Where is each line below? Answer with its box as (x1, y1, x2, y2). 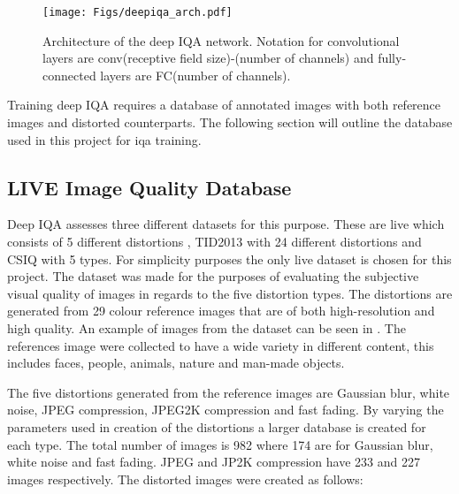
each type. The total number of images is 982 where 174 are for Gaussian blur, (7, 435, 433, 453)
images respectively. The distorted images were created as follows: (7, 469, 363, 488)
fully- (378, 49, 407, 67)
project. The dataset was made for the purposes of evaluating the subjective (7, 267, 419, 285)
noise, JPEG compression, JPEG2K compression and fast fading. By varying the (7, 400, 444, 419)
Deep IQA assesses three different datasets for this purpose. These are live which (7, 215, 445, 233)
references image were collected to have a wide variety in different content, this (7, 336, 434, 354)
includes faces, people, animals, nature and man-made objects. (7, 353, 345, 372)
